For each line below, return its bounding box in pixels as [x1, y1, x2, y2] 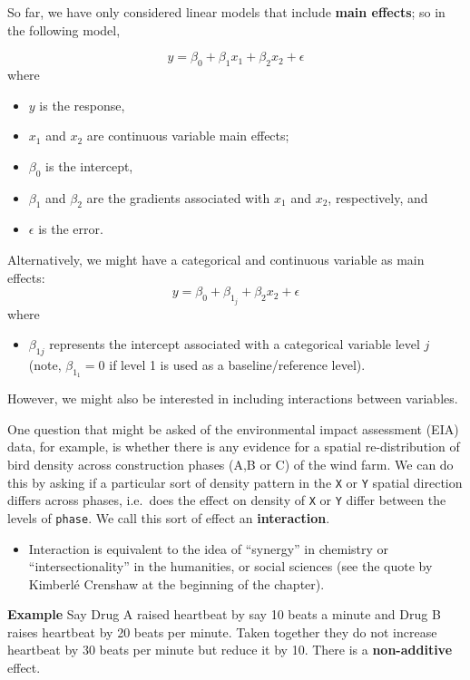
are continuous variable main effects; [86, 126, 289, 145]
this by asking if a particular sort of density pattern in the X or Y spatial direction [7, 472, 463, 491]
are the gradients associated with [86, 188, 270, 207]
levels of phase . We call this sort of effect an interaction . [7, 508, 330, 527]
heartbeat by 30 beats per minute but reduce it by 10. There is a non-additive [7, 640, 453, 659]
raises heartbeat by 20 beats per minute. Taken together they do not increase [7, 622, 437, 641]
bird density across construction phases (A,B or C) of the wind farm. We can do [7, 454, 454, 473]
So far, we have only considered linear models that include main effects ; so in [7, 3, 446, 21]
